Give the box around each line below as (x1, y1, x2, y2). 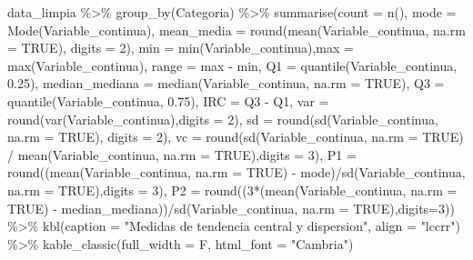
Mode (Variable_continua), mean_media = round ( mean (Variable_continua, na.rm (7, 20, 466, 39)
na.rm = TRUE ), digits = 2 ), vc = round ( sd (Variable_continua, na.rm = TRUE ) (7, 127, 464, 146)
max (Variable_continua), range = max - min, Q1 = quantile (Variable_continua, (7, 55, 458, 75)
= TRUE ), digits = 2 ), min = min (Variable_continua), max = (7, 38, 354, 57)
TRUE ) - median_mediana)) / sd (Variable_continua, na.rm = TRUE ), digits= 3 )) (7, 198, 455, 217)
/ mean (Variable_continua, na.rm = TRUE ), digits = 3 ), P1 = (7, 145, 357, 164)
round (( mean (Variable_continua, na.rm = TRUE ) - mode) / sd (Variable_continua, (7, 163, 466, 182)
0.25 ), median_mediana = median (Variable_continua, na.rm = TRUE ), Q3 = (7, 74, 445, 93)
